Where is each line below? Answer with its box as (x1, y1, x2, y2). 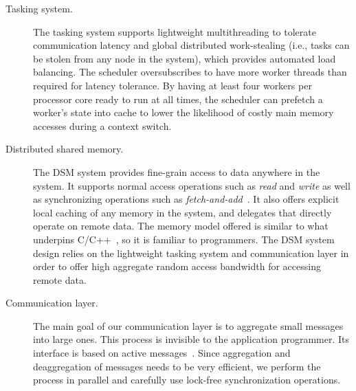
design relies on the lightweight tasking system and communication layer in (33, 245, 349, 260)
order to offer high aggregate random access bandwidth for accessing (33, 259, 321, 273)
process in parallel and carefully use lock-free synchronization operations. (33, 372, 341, 387)
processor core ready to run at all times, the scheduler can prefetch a (33, 91, 323, 106)
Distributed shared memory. (5, 142, 124, 156)
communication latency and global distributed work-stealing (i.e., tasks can (33, 38, 350, 52)
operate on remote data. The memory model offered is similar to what (33, 219, 329, 233)
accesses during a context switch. (33, 118, 172, 133)
